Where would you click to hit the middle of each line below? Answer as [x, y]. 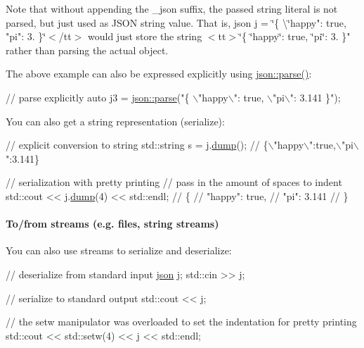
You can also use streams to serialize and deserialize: [119, 250]
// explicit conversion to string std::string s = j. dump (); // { [137, 145]
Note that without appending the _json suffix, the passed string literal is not [172, 8]
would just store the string [145, 36]
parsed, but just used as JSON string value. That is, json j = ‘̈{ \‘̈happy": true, [176, 22]
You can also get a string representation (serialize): [115, 121]
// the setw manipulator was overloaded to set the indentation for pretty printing [181, 322]
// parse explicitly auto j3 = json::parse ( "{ [98, 97]
